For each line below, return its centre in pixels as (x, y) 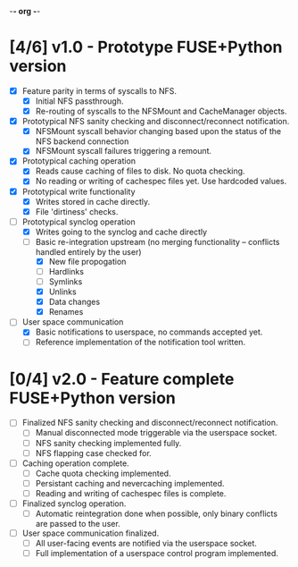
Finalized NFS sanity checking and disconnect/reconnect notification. (150, 423)
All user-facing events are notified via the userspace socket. (146, 544)
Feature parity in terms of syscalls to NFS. (99, 90)
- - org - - (25, 11)
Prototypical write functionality (79, 191)
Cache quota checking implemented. (103, 473)
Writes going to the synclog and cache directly (121, 232)
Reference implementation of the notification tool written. (141, 343)
